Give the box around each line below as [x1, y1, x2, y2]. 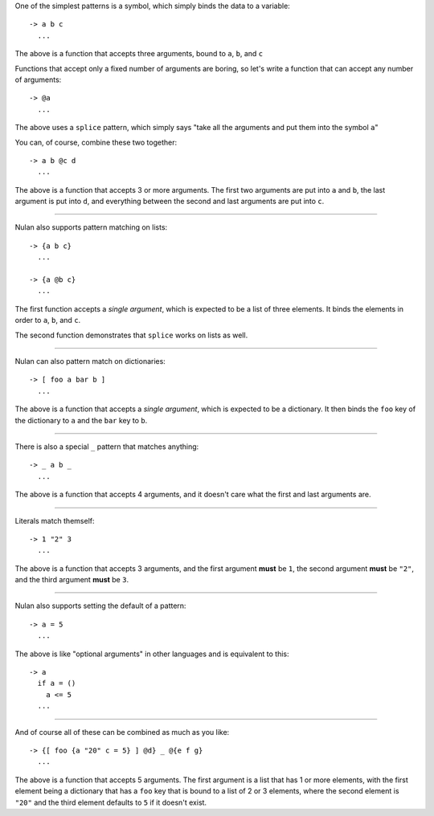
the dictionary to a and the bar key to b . [14, 415, 148, 425]
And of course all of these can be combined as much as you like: [14, 727, 230, 736]
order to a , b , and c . [14, 316, 81, 325]
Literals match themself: [14, 516, 95, 525]
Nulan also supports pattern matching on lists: [14, 222, 168, 232]
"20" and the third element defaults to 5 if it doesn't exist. [14, 798, 207, 807]
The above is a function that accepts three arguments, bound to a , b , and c [14, 49, 264, 59]
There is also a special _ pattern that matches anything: [14, 442, 199, 451]
